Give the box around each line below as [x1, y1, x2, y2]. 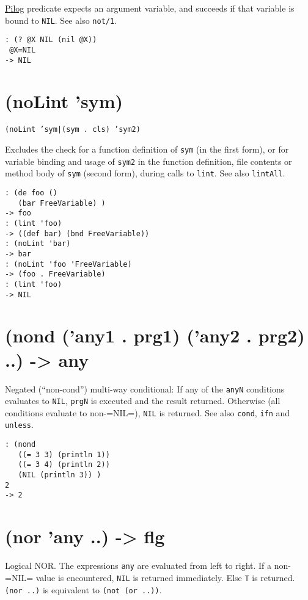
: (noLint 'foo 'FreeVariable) [5, 259, 132, 269]
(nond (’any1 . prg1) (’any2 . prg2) [5, 323, 305, 348]
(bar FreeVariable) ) [18, 198, 106, 208]
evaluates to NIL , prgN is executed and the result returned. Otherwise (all [5, 394, 280, 407]
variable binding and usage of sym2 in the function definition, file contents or [5, 154, 292, 167]
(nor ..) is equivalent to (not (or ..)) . [5, 583, 162, 596]
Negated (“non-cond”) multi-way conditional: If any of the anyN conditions [5, 382, 285, 395]
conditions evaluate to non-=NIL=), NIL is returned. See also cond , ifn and [5, 406, 290, 419]
